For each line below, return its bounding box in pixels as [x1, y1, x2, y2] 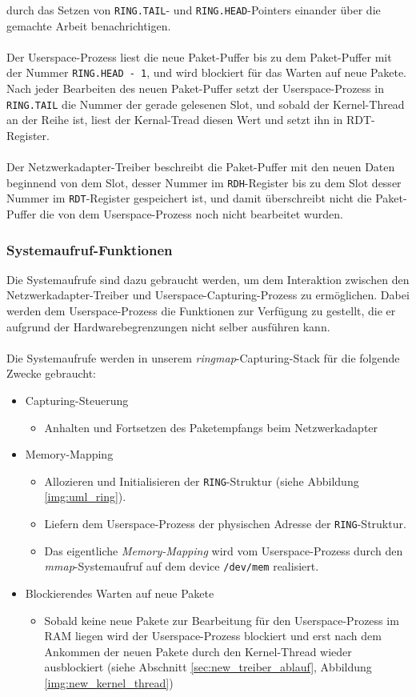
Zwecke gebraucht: [6, 365, 97, 382]
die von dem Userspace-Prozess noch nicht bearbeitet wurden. [39, 206, 343, 222]
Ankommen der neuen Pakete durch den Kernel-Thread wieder [44, 643, 352, 659]
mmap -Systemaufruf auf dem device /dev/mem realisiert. [44, 558, 319, 575]
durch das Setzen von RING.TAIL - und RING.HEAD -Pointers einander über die [6, 2, 381, 18]
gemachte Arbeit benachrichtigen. [6, 17, 171, 34]
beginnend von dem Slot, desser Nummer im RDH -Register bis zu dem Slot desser [6, 174, 402, 190]
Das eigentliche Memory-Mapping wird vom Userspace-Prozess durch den [44, 542, 403, 559]
